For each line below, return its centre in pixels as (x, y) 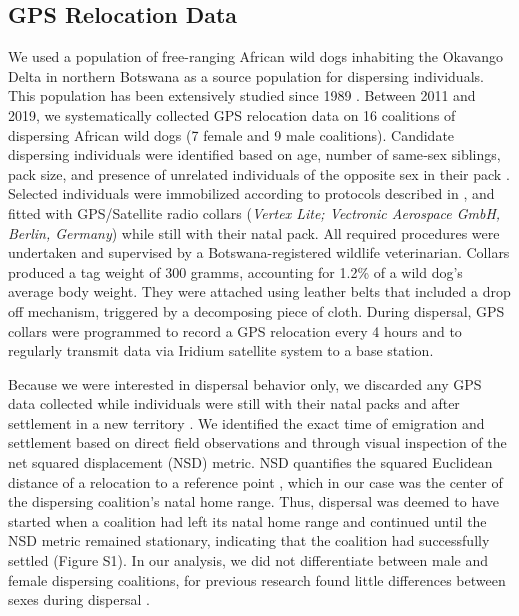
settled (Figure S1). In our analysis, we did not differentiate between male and (248, 560)
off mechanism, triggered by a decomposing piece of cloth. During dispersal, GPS (256, 310)
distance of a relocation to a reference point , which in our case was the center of (255, 481)
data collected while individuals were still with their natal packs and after (234, 403)
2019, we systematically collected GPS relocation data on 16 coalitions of (232, 114)
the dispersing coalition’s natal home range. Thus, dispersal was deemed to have (254, 501)
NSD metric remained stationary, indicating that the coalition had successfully (249, 540)
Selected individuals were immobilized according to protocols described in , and (251, 193)
